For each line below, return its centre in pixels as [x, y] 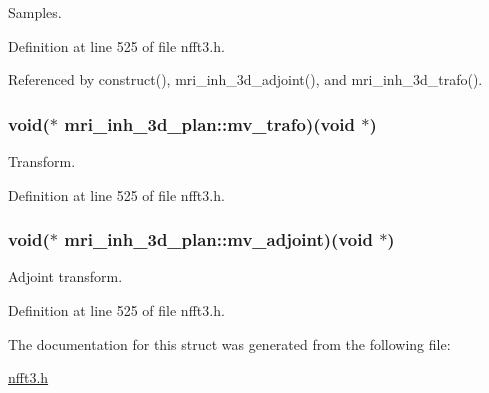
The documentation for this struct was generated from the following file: [229, 343]
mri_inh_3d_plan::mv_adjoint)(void [218, 239]
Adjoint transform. [65, 276]
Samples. [35, 12]
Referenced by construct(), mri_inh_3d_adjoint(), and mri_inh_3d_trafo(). [245, 79]
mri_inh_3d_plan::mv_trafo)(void [210, 123]
